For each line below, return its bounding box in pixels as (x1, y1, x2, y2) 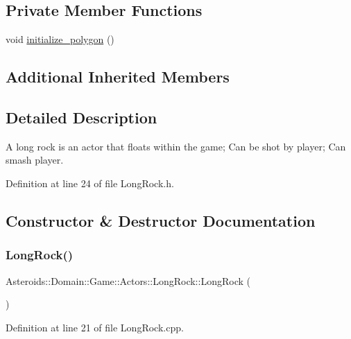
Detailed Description (6, 106, 157, 128)
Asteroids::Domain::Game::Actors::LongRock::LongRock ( (6, 273, 250, 288)
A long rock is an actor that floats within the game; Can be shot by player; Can (6, 139, 346, 153)
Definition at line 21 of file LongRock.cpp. (6, 320, 184, 334)
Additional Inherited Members (6, 66, 230, 87)
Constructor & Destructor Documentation (6, 209, 316, 231)
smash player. (6, 153, 64, 167)
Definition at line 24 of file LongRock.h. (6, 175, 174, 190)
